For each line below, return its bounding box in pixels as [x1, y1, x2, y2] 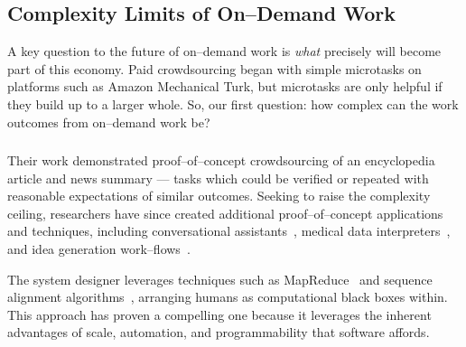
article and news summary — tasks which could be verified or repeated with [7, 168, 429, 187]
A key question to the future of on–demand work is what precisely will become [7, 42, 442, 61]
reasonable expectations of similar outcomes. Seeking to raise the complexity [7, 186, 431, 205]
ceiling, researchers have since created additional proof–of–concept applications [7, 203, 443, 222]
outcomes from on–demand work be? [7, 112, 210, 131]
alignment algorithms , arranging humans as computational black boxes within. [7, 287, 448, 306]
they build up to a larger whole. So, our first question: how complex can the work [7, 94, 459, 113]
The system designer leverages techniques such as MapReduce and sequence [7, 269, 433, 288]
